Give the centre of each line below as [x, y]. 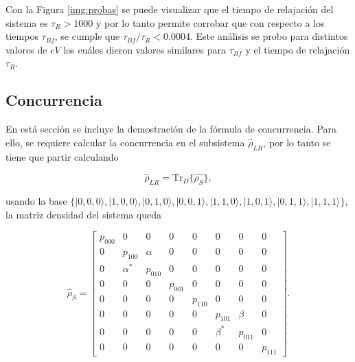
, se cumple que [87, 36]
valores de [26, 49]
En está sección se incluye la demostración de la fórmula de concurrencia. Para [171, 129]
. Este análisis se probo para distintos [269, 36]
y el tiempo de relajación [298, 49]
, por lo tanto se [297, 142]
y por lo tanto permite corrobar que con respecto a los [210, 22]
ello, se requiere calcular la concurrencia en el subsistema [125, 142]
